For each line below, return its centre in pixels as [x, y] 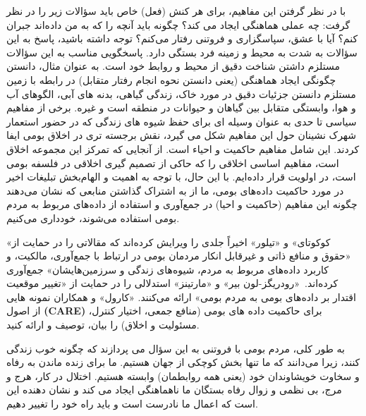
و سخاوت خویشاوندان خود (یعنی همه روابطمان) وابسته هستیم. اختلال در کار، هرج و [183, 375]
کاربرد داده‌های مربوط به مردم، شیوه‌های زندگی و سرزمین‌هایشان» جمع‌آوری [167, 269]
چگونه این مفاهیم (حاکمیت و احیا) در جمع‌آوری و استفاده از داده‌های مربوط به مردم [182, 204]
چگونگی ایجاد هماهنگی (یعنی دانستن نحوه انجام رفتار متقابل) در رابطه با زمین [171, 79]
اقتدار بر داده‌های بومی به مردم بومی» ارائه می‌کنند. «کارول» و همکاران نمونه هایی [181, 296]
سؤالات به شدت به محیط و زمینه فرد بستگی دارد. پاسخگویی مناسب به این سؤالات [182, 52]
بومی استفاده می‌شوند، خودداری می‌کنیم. [93, 218]
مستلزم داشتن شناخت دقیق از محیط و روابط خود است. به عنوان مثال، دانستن [173, 66]
